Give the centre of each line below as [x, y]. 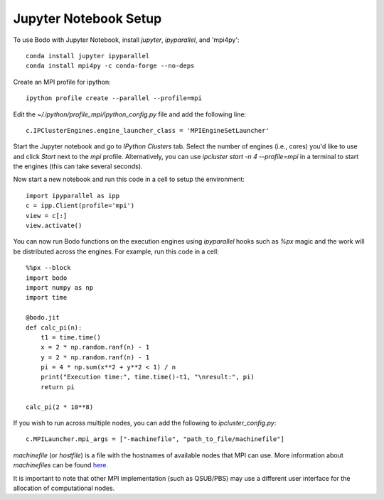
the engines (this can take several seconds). [78, 166]
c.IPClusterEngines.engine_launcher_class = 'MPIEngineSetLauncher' [148, 130]
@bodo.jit [43, 317]
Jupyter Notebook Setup [87, 18]
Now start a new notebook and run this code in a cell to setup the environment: [129, 179]
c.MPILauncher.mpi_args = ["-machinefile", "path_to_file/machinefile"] [155, 439]
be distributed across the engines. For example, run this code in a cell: [116, 251]
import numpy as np [60, 287]
